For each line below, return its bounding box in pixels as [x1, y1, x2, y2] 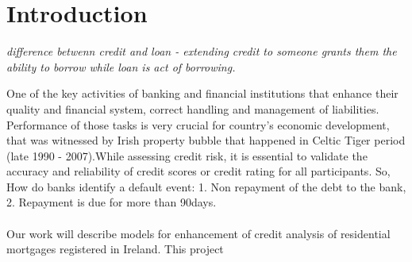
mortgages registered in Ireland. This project [6, 241, 224, 257]
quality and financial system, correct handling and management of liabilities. [6, 100, 379, 117]
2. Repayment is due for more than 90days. [6, 194, 217, 210]
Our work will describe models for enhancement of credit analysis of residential [6, 225, 391, 241]
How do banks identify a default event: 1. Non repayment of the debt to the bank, [6, 178, 406, 195]
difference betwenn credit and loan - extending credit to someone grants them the [6, 43, 397, 60]
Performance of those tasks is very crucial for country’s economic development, [6, 116, 390, 133]
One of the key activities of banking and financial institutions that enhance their [6, 85, 399, 102]
